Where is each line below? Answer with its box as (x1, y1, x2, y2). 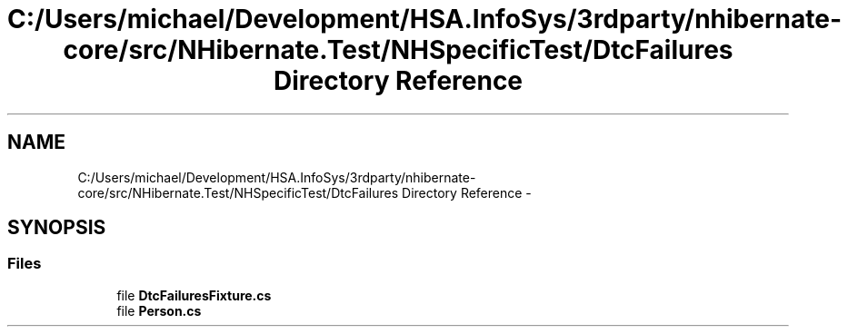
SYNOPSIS (7, 216, 106, 240)
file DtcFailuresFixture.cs (116, 287, 272, 303)
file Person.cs (116, 302, 202, 319)
